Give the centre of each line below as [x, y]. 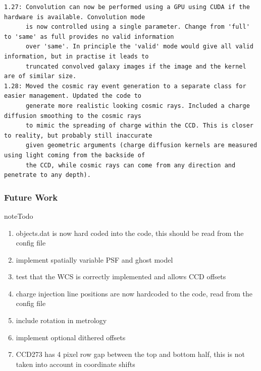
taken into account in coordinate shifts [75, 364]
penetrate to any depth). [47, 175]
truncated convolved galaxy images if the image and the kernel [136, 66]
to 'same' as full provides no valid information [89, 37]
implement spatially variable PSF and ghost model [94, 259]
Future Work [31, 197]
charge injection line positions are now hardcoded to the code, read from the [134, 293]
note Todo [19, 215]
